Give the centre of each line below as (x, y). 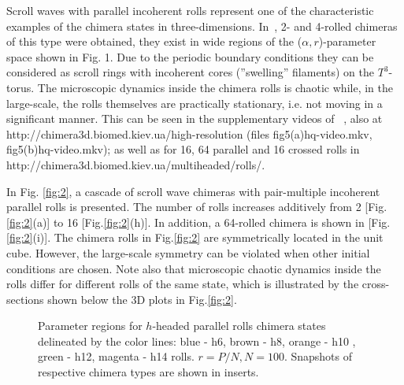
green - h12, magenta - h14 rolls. (116, 356)
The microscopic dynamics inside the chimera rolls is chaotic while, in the (215, 87)
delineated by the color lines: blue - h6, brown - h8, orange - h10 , (197, 341)
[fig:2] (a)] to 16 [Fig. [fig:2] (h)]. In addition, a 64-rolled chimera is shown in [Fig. (198, 222)
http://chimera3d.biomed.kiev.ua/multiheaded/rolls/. (136, 164)
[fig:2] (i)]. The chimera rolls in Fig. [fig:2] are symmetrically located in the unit (195, 237)
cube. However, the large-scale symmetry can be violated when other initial (188, 252)
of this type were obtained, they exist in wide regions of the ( (154, 41)
